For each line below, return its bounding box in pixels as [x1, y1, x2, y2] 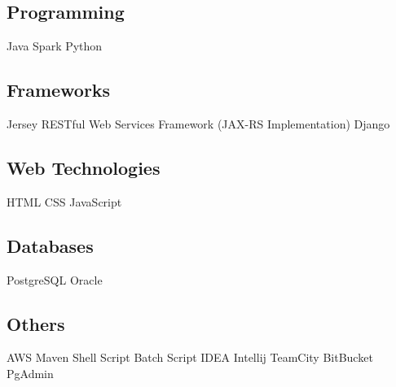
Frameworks [7, 77, 111, 102]
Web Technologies [7, 154, 161, 180]
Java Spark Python [7, 37, 103, 54]
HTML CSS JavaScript [7, 193, 122, 210]
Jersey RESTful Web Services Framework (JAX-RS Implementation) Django [7, 115, 390, 132]
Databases [7, 233, 94, 258]
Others [7, 311, 65, 336]
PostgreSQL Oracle [7, 271, 103, 288]
